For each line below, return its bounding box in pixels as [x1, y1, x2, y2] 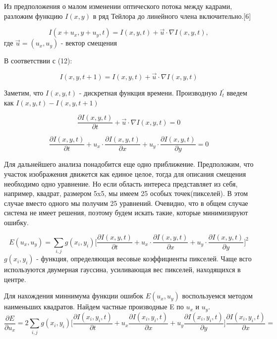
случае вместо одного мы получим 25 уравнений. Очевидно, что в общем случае [4, 197, 248, 208]
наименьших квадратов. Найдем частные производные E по [4, 301, 184, 312]
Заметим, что [4, 88, 44, 97]
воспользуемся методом [182, 291, 253, 301]
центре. [4, 274, 26, 284]
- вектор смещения [60, 38, 117, 48]
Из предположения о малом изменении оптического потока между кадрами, [4, 1, 232, 11]
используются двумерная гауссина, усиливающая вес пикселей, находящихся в [4, 264, 241, 275]
